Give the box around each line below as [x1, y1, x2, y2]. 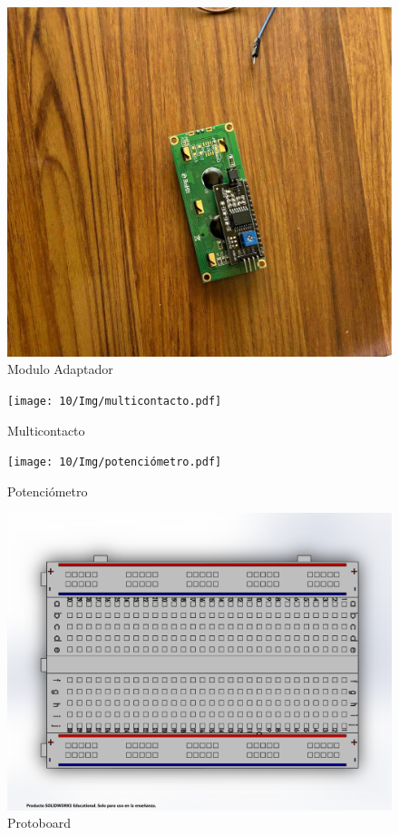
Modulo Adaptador [7, 359, 113, 378]
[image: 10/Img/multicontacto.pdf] [7, 394, 222, 408]
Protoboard [7, 813, 71, 832]
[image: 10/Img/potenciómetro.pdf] [7, 456, 222, 469]
